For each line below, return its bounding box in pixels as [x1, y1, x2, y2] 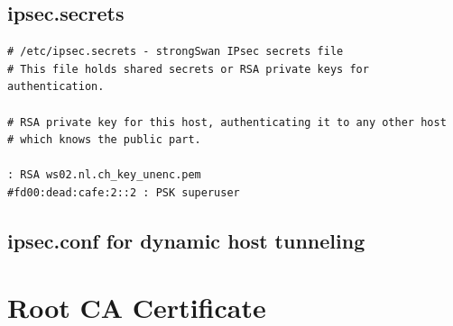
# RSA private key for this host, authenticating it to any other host [7, 115, 447, 129]
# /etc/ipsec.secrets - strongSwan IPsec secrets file [7, 45, 344, 59]
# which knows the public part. [7, 133, 201, 147]
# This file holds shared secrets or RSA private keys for [7, 62, 369, 76]
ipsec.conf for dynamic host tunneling [7, 226, 365, 254]
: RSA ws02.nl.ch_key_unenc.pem [7, 168, 201, 182]
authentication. [7, 80, 105, 94]
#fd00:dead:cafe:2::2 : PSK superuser [7, 186, 240, 199]
